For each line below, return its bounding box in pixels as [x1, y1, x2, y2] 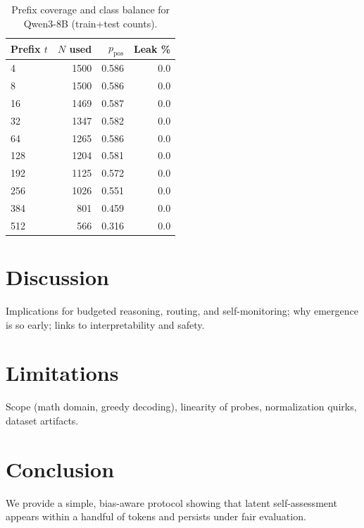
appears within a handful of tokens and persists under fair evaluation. [6, 509, 306, 524]
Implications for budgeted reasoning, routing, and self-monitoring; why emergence [6, 303, 358, 318]
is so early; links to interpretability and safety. [6, 317, 205, 332]
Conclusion [6, 454, 115, 483]
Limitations [6, 358, 119, 387]
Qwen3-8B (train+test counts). [23, 15, 158, 30]
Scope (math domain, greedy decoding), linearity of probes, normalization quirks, [6, 399, 357, 414]
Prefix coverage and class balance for [11, 2, 170, 16]
